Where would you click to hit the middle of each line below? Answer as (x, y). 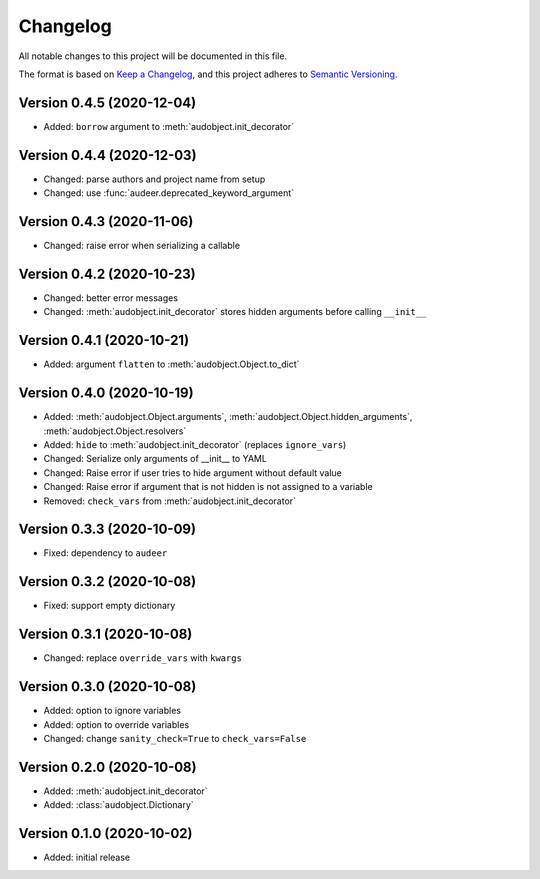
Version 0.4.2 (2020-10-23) (107, 273)
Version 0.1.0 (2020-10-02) (105, 833)
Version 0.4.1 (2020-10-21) (104, 340)
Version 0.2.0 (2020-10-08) (107, 766)
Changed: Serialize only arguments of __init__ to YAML (155, 459)
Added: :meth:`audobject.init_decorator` (126, 791)
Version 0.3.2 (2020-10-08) (107, 581)
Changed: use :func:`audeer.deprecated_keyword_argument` (169, 193)
